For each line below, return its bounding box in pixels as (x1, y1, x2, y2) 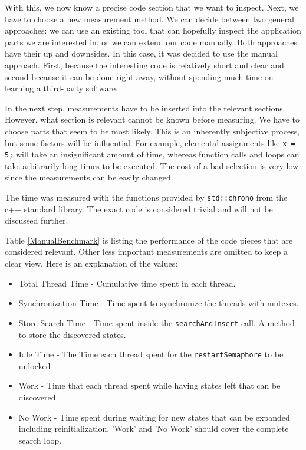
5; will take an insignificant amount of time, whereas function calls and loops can (5, 148, 300, 160)
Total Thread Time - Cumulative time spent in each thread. (18, 277, 236, 289)
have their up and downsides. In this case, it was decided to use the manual (5, 47, 278, 60)
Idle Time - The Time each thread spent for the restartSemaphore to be (18, 348, 284, 360)
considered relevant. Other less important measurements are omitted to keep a (5, 245, 288, 258)
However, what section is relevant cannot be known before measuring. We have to (5, 113, 300, 126)
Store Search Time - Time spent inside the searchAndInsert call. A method (18, 316, 295, 329)
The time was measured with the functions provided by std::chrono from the (5, 191, 288, 203)
